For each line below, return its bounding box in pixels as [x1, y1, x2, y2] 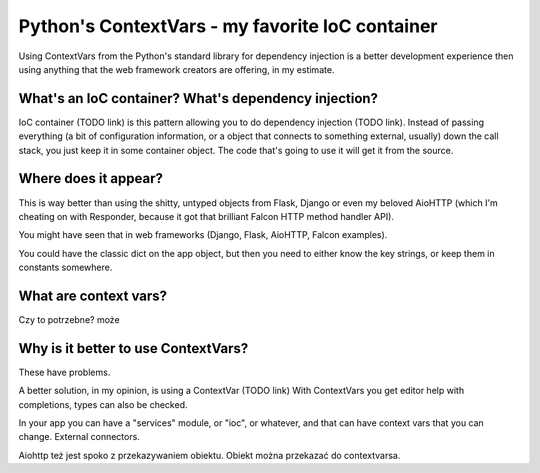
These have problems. [18, 366, 111, 378]
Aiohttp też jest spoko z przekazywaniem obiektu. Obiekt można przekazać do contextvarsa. [18, 449, 401, 461]
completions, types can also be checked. [18, 398, 188, 410]
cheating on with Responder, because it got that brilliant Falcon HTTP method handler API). [18, 210, 395, 222]
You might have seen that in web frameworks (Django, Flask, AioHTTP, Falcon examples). [18, 229, 388, 241]
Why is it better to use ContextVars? [18, 340, 249, 357]
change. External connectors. [18, 431, 140, 443]
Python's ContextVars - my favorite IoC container [18, 15, 438, 37]
